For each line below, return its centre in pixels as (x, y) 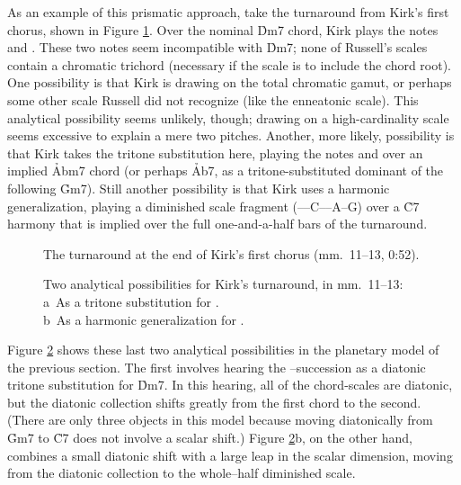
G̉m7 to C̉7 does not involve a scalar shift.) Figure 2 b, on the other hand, (210, 438)
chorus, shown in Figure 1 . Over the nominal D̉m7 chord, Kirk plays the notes (223, 29)
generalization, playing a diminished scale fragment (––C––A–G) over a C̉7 (213, 206)
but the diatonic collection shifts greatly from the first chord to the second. (214, 402)
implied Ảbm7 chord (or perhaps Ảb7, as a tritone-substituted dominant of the (226, 171)
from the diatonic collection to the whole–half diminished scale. (182, 473)
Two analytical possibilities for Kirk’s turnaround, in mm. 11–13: (223, 284)
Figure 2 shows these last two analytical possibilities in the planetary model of (223, 350)
